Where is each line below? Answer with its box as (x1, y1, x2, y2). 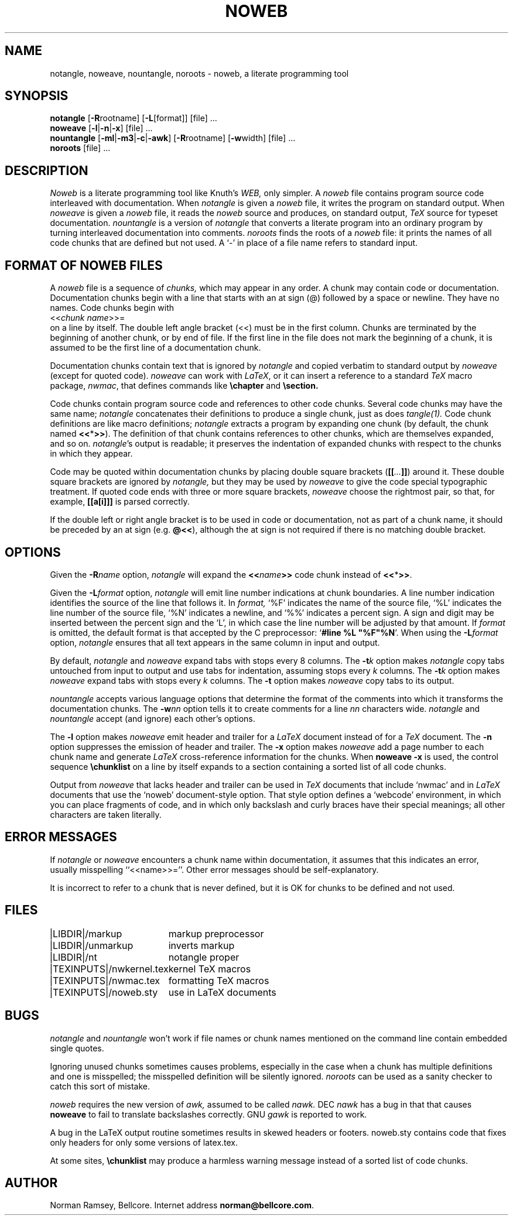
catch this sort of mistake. (50, 1081, 151, 1091)
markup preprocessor (168, 927, 264, 940)
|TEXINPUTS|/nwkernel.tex (49, 962, 169, 975)
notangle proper (168, 951, 240, 963)
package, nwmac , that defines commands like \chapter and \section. (50, 381, 319, 391)
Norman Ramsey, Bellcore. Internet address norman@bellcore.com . (50, 1200, 314, 1211)
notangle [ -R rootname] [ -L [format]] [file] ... (50, 113, 217, 124)
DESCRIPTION (5, 163, 88, 178)
